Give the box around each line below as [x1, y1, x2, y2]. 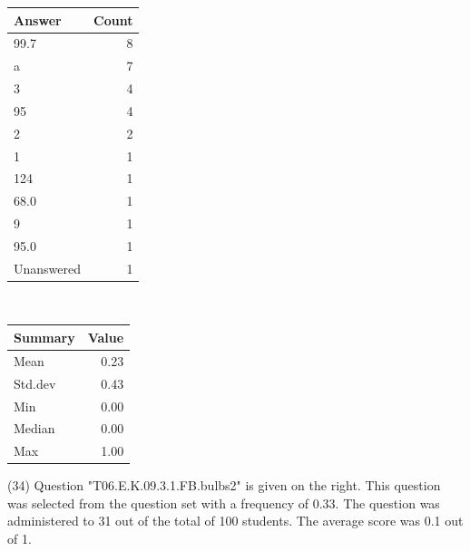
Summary [14, 327, 75, 346]
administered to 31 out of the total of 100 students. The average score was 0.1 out [7, 511, 464, 530]
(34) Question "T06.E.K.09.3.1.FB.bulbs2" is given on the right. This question [7, 476, 441, 495]
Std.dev [14, 373, 56, 392]
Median [14, 419, 55, 438]
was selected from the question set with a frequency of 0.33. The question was [7, 493, 440, 512]
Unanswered [14, 258, 82, 277]
